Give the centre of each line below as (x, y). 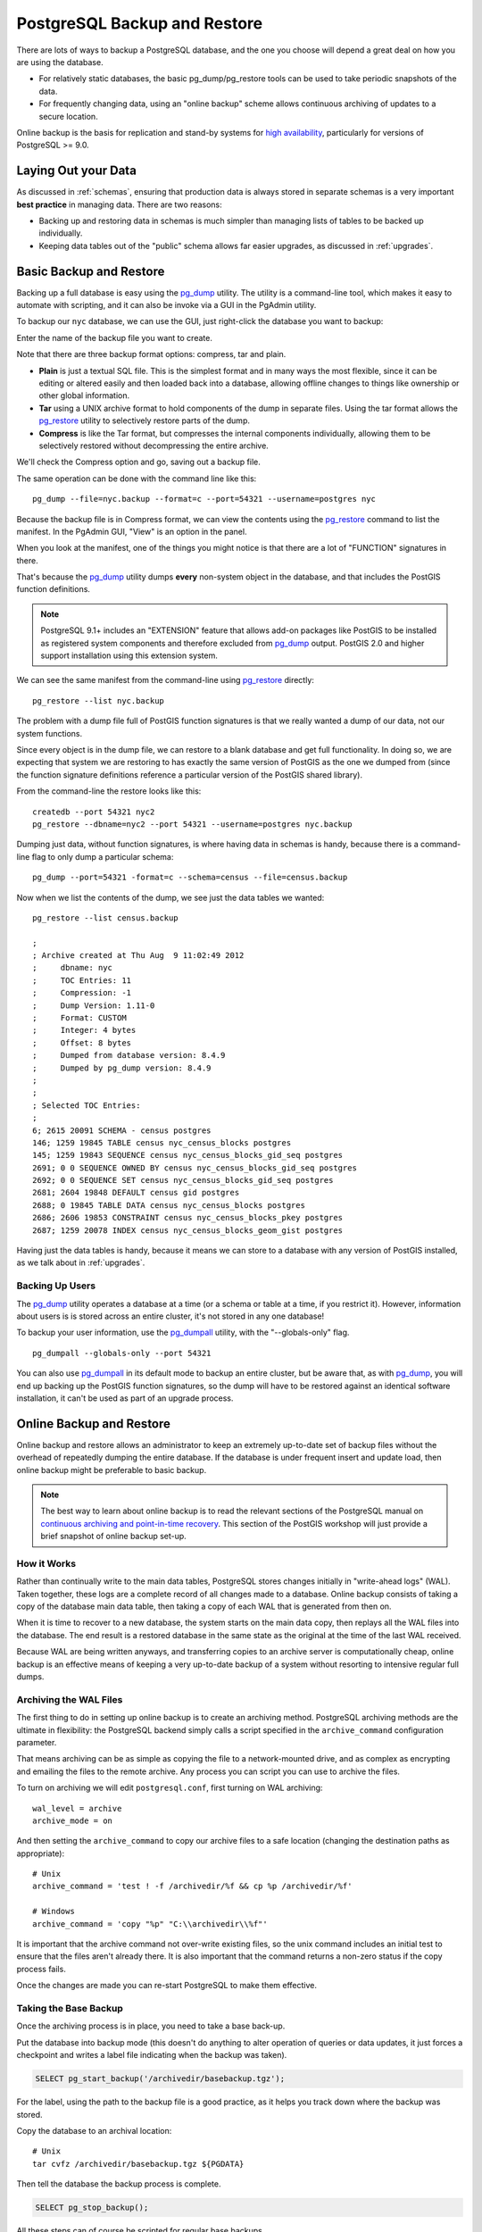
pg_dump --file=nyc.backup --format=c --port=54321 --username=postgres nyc (204, 499)
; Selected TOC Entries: (87, 1105)
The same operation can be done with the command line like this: (137, 479)
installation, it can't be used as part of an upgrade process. (125, 1398)
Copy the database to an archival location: (94, 2130)
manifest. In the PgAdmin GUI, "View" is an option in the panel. (132, 531)
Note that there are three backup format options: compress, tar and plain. (151, 354)
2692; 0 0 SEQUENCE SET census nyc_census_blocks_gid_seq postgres (183, 1180)
